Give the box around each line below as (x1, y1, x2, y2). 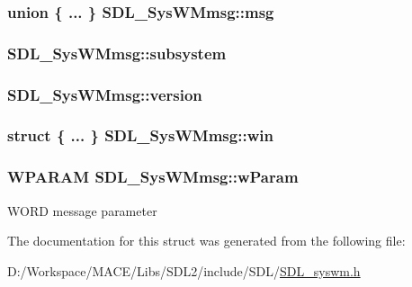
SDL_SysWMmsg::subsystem (7, 41, 227, 64)
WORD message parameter (7, 201, 157, 220)
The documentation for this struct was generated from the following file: (7, 231, 406, 250)
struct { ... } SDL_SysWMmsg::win (7, 124, 273, 147)
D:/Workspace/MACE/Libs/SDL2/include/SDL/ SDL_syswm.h (7, 261, 361, 280)
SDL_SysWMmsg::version (7, 83, 202, 105)
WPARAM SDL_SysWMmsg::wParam (7, 166, 299, 188)
